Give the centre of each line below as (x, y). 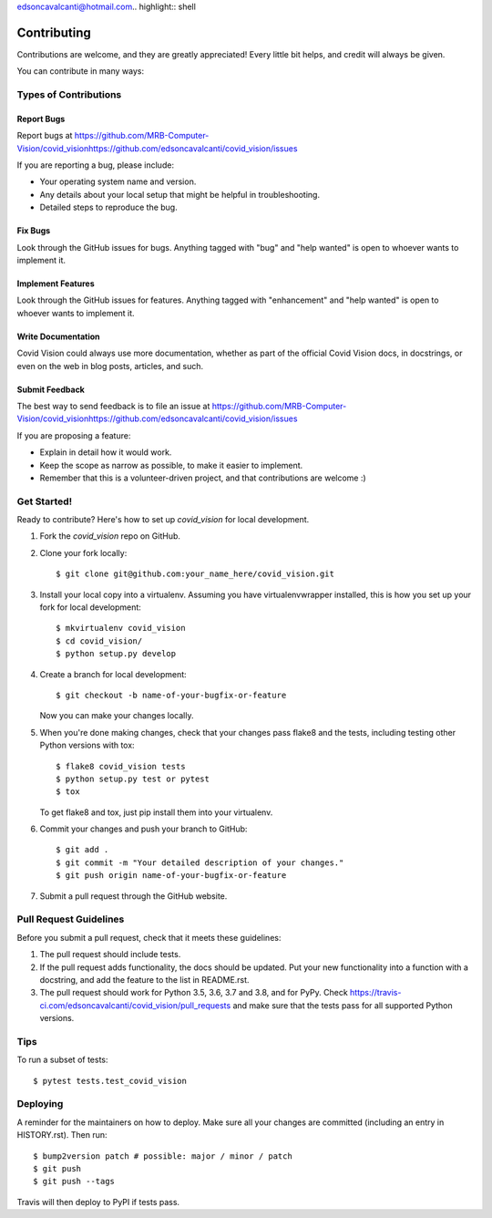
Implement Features (56, 284)
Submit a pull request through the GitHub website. (133, 896)
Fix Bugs (34, 231)
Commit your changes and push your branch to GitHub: (143, 829)
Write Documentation (58, 336)
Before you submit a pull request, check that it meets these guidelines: (149, 937)
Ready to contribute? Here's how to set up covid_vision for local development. (163, 520)
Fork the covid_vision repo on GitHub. (110, 536)
